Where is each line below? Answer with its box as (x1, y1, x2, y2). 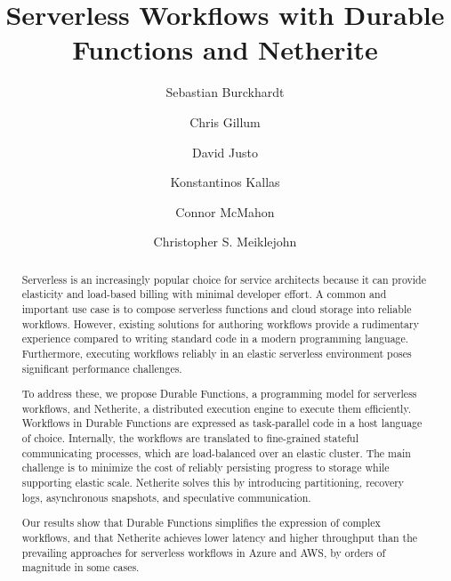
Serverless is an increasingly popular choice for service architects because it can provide (21, 271, 426, 286)
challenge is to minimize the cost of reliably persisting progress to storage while (21, 460, 390, 475)
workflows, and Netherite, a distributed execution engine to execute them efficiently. (21, 400, 411, 416)
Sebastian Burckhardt (165, 83, 285, 101)
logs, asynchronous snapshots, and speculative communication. (21, 489, 311, 504)
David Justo (192, 142, 258, 161)
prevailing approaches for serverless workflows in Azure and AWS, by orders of (21, 545, 386, 560)
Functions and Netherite (72, 31, 378, 68)
